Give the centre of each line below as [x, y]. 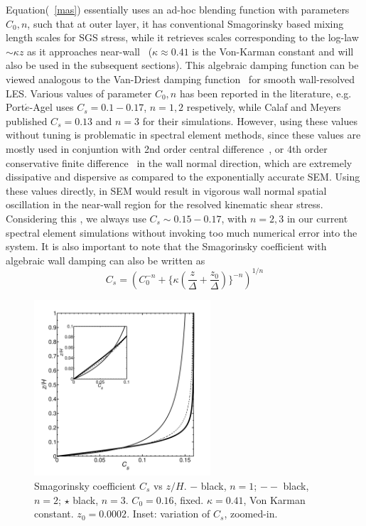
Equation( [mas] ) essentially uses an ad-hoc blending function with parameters [178, 9]
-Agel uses [52, 107]
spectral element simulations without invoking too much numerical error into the [182, 232]
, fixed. [189, 499]
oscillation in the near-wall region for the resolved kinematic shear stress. [165, 204]
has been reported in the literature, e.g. [265, 93]
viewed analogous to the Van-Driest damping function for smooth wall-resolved [181, 79]
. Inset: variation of [168, 514]
